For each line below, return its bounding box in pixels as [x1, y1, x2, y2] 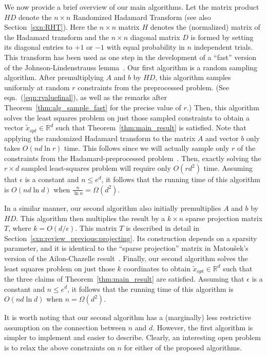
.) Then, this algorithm [186, 102, 259, 112]
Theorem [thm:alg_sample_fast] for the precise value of [4, 102, 181, 112]
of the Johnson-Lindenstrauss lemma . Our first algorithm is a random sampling [4, 62, 258, 72]
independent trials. [194, 42, 253, 52]
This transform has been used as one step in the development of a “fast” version [4, 51, 257, 62]
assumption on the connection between [4, 322, 126, 332]
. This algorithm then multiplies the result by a [16, 212, 165, 223]
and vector [205, 132, 239, 143]
